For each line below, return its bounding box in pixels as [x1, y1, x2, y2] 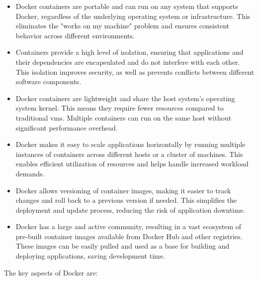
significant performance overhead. [15, 122, 118, 133]
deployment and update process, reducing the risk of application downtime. [15, 204, 246, 215]
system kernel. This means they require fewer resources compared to [15, 103, 224, 113]
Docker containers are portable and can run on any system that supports [15, 1, 238, 11]
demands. [15, 168, 45, 178]
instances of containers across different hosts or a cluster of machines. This [15, 148, 243, 159]
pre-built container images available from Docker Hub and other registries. [15, 231, 243, 241]
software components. [15, 76, 82, 87]
